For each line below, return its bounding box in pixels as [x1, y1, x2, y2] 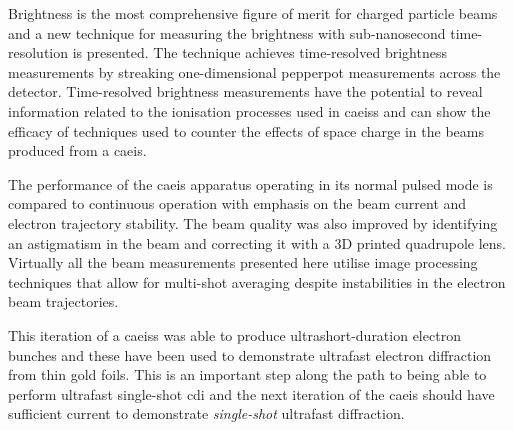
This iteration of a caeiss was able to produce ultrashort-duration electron [8, 324, 461, 345]
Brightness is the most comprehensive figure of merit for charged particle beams [8, 3, 498, 23]
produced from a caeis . [8, 140, 147, 161]
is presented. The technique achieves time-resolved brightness [72, 42, 447, 63]
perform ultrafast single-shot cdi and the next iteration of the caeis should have [8, 383, 495, 404]
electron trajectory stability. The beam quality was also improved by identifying [8, 212, 498, 233]
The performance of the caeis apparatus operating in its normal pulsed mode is [8, 173, 493, 194]
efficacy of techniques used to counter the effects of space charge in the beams [8, 120, 484, 141]
